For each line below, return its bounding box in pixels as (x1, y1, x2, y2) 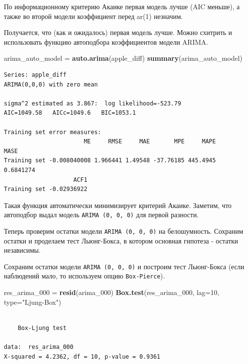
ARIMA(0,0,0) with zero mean (4, 81, 98, 88)
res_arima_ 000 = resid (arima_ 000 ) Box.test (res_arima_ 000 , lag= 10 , (4, 287, 219, 297)
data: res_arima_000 (4, 344, 74, 351)
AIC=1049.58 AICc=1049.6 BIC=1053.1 (4, 109, 136, 117)
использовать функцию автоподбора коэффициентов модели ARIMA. (4, 36, 208, 47)
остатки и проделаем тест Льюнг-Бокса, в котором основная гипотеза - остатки (4, 235, 238, 245)
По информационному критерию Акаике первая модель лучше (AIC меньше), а (4, 1, 240, 11)
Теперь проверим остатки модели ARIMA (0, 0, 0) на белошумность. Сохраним (4, 225, 244, 236)
